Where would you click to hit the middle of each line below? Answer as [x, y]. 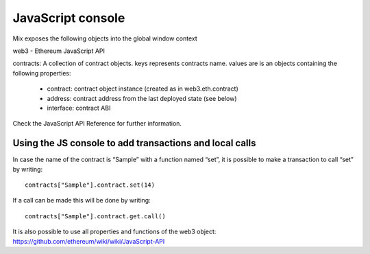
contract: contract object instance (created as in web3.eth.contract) [143, 89]
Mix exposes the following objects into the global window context [105, 38]
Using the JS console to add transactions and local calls [134, 143]
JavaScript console [69, 18]
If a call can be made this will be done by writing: [82, 200]
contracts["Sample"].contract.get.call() [95, 216]
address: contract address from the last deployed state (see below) [142, 98]
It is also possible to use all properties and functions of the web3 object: [114, 232]
